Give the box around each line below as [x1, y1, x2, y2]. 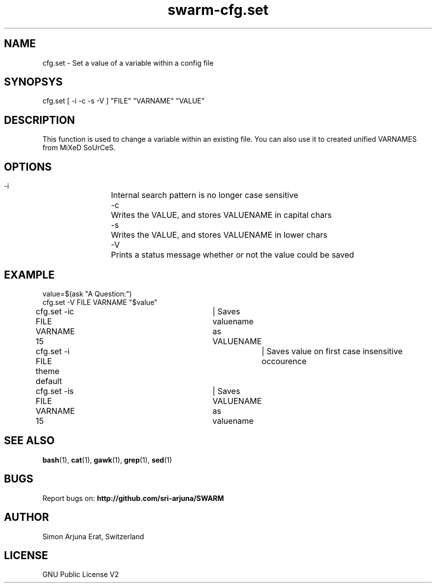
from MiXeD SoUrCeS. [42, 143, 116, 152]
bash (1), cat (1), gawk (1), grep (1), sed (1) [42, 455, 172, 464]
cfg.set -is [35, 386, 74, 396]
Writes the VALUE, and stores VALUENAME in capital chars [111, 210, 332, 220]
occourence [261, 356, 307, 366]
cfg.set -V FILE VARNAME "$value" [42, 297, 158, 306]
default [35, 376, 62, 386]
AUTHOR [4, 511, 49, 524]
